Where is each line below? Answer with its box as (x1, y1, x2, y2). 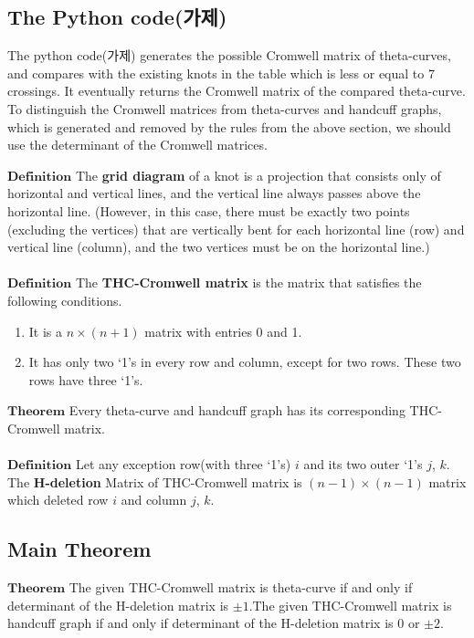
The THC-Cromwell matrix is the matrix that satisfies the (75, 273, 422, 292)
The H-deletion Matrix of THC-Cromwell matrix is (7, 472, 302, 491)
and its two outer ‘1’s (303, 455, 423, 474)
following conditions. (7, 290, 122, 309)
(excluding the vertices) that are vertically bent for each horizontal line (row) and (7, 219, 465, 238)
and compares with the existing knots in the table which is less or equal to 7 (7, 63, 435, 82)
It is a (28, 321, 63, 340)
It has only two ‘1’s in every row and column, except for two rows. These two (28, 352, 461, 371)
